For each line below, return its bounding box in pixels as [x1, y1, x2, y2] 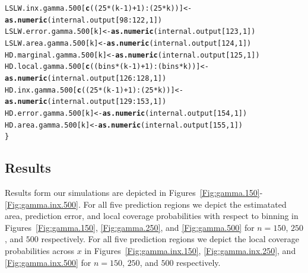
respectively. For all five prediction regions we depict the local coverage [41, 233, 299, 245]
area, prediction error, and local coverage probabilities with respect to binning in [5, 209, 299, 222]
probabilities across [5, 245, 74, 257]
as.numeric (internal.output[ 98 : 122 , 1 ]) [5, 15, 162, 24]
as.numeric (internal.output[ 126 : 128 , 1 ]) [5, 74, 167, 82]
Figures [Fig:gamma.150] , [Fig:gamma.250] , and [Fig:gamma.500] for [5, 221, 255, 233]
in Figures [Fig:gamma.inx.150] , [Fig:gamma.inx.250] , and [84, 245, 296, 257]
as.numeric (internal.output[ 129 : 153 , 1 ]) [5, 97, 167, 106]
